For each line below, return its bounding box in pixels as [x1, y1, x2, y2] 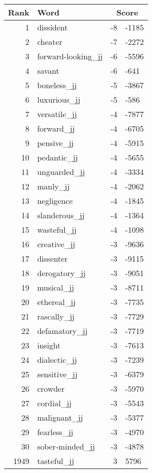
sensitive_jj [37, 368, 78, 380]
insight [37, 339, 61, 351]
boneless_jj [37, 79, 77, 91]
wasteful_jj [37, 224, 77, 235]
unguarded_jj [37, 166, 85, 177]
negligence [37, 195, 73, 206]
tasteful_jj [37, 455, 74, 467]
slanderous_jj [37, 209, 85, 221]
